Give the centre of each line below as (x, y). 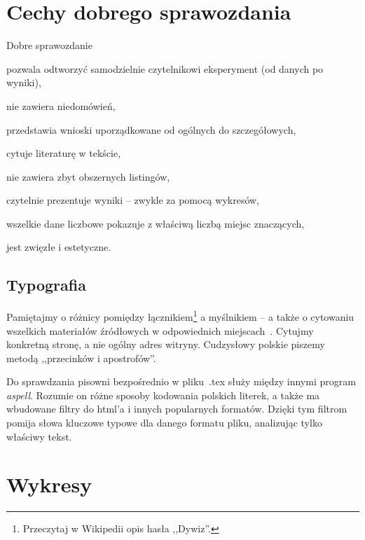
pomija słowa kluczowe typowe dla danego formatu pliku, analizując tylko (164, 423)
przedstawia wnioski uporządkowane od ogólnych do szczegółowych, (151, 129)
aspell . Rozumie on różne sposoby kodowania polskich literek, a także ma (163, 395)
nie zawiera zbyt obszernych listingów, (88, 176)
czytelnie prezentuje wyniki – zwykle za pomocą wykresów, (133, 200)
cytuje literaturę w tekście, (64, 153)
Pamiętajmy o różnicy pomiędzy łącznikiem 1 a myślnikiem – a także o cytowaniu (180, 316)
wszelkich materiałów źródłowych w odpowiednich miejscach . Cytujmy (160, 330)
